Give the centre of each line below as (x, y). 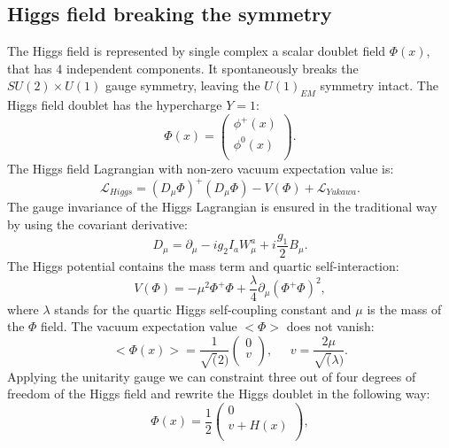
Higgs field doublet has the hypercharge (115, 105)
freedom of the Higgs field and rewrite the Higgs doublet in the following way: (219, 394)
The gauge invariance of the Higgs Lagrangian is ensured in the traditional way (222, 207)
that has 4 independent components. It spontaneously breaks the (183, 68)
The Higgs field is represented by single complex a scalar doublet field (197, 51)
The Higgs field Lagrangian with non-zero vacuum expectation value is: (201, 168)
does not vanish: (330, 326)
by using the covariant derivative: (97, 224)
